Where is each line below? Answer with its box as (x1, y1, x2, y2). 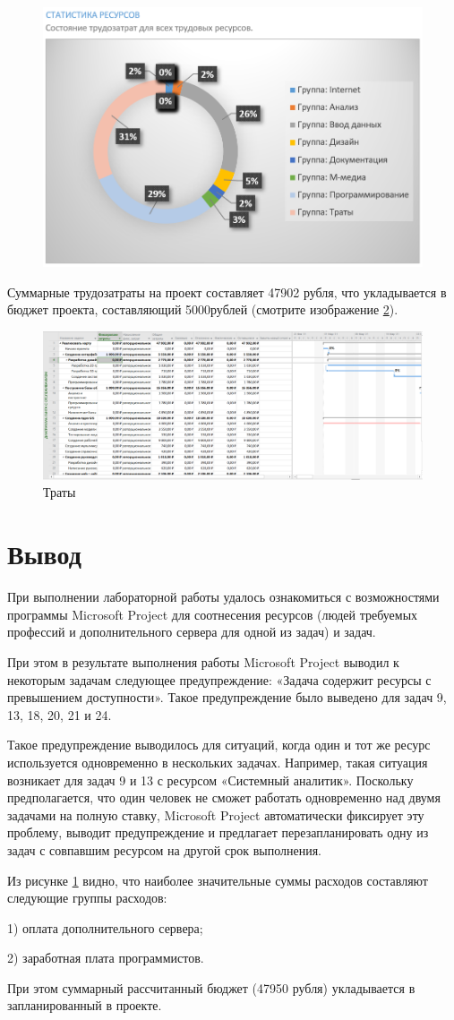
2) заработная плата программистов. (7, 948, 204, 967)
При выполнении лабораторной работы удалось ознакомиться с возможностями (7, 587, 440, 606)
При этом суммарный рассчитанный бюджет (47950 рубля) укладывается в (7, 978, 415, 997)
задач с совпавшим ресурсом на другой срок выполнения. (7, 840, 321, 859)
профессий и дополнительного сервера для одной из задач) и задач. (7, 622, 376, 641)
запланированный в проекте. (7, 996, 162, 1015)
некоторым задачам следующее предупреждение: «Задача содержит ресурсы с (7, 670, 432, 689)
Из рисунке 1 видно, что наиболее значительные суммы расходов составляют (7, 870, 428, 889)
